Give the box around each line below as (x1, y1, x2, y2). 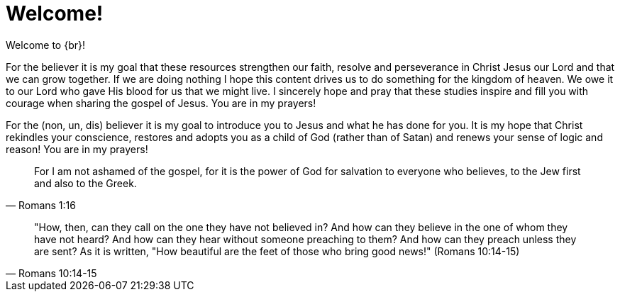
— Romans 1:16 (6, 198, 76, 211)
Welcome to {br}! (6, 38, 85, 51)
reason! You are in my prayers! (6, 142, 148, 155)
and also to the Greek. (34, 176, 137, 189)
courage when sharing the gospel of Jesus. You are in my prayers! (6, 96, 316, 109)
